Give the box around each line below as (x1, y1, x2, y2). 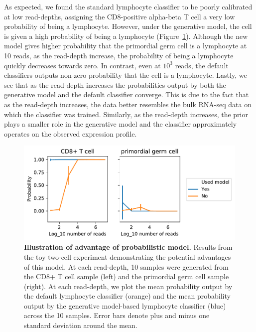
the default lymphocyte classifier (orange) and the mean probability (24, 291, 231, 301)
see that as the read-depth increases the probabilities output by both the (4, 79, 226, 90)
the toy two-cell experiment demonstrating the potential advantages (24, 251, 231, 262)
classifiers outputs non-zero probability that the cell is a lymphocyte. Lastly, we (4, 70, 247, 80)
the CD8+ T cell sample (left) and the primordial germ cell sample (24, 271, 229, 282)
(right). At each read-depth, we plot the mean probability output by (24, 281, 233, 291)
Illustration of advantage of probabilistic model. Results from (24, 242, 233, 252)
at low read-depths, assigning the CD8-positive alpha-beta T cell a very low (4, 11, 235, 21)
